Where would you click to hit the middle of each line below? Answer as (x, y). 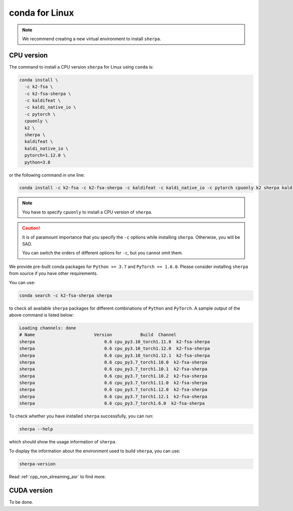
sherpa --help (36, 429)
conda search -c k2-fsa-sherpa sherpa (66, 295)
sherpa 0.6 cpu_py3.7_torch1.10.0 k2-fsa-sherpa (113, 362)
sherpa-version (37, 464)
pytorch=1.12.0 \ (45, 155)
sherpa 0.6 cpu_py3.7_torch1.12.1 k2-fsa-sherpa (113, 396)
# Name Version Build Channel (98, 335)
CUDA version (31, 491)
